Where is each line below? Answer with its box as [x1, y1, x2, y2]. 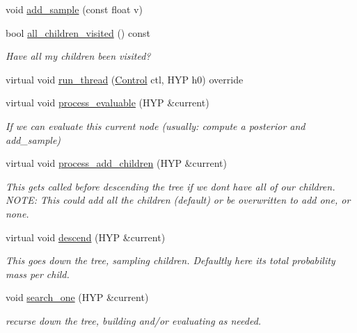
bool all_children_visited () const [6, 25, 150, 40]
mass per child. [6, 266, 70, 281]
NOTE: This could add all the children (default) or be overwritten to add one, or [6, 193, 351, 207]
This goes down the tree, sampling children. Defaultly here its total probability [6, 253, 335, 268]
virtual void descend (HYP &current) [6, 229, 166, 244]
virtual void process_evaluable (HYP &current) [6, 95, 209, 110]
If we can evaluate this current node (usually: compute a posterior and [6, 118, 306, 133]
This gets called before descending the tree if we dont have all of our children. [6, 179, 335, 193]
